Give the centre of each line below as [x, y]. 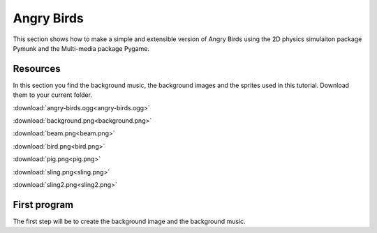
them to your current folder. [52, 95]
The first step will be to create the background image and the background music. [129, 221]
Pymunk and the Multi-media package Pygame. [81, 48]
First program [43, 205]
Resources [37, 69]
